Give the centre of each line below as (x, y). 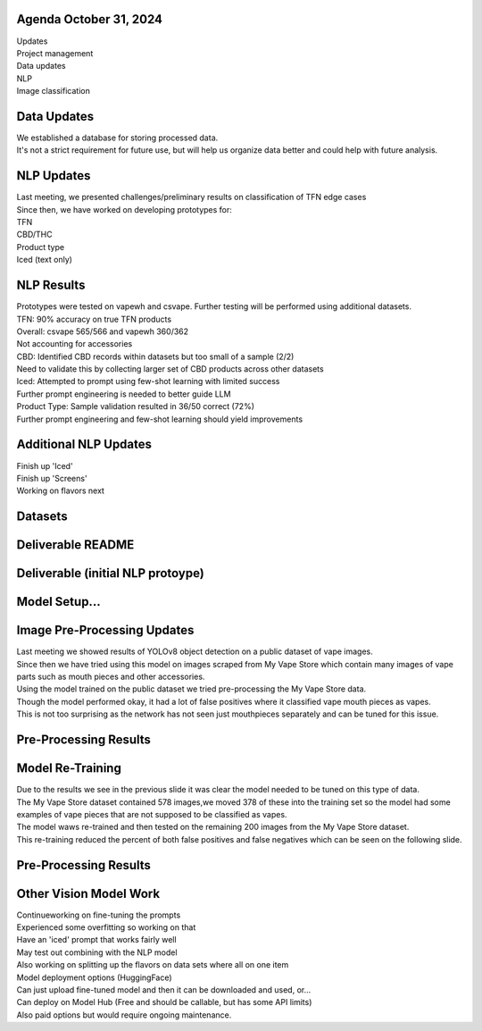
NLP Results (51, 285)
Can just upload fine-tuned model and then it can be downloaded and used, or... (164, 990)
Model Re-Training (69, 768)
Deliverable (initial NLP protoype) (110, 573)
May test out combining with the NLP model (97, 952)
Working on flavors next (60, 490)
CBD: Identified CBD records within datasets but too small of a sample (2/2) (155, 356)
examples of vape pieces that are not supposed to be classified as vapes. (152, 814)
